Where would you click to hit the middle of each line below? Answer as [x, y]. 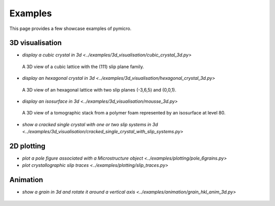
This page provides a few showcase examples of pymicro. [71, 28]
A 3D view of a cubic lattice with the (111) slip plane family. [83, 67]
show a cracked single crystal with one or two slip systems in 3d [90, 124]
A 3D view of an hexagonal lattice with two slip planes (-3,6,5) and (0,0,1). [99, 90]
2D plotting [28, 146]
